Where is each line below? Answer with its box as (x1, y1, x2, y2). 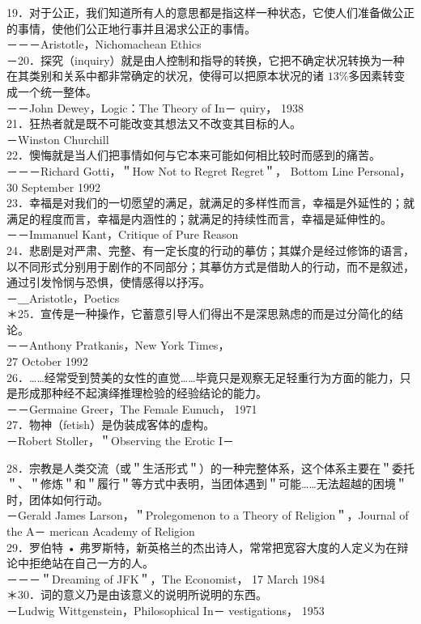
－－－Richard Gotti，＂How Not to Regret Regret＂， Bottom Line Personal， (6, 162, 411, 179)
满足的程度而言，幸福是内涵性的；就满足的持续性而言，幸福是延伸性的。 (6, 210, 392, 227)
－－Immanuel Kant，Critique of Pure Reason (6, 226, 239, 243)
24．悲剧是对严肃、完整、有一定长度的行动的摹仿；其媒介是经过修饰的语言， (6, 241, 415, 258)
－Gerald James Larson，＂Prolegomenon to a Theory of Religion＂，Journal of (6, 507, 409, 524)
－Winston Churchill (6, 130, 109, 147)
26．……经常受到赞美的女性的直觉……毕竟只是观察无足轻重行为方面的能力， (6, 368, 400, 385)
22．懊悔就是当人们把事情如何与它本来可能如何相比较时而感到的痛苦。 (6, 146, 381, 163)
